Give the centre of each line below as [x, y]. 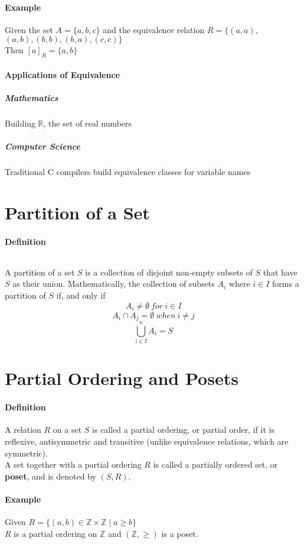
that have [280, 272]
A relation [23, 430]
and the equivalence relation [154, 29]
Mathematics [32, 97]
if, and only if [81, 295]
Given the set [29, 29]
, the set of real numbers [88, 123]
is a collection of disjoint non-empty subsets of [169, 272]
